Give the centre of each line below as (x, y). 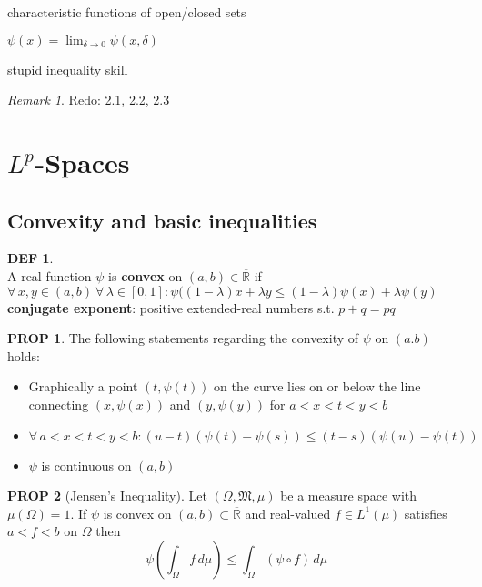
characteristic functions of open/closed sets (127, 12)
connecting (59, 404)
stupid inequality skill (68, 69)
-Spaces (82, 162)
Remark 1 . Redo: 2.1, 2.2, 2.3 (89, 100)
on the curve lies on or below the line (317, 386)
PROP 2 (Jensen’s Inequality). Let (107, 496)
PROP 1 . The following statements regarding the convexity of (183, 338)
